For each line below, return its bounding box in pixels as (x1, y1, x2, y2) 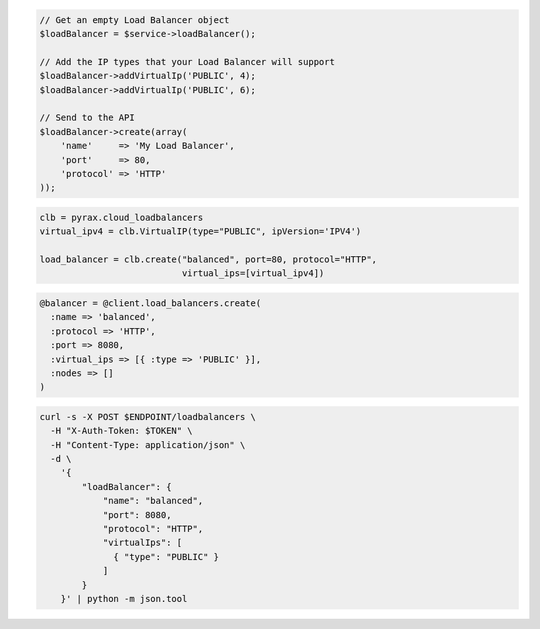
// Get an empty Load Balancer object (39, 14, 230, 25)
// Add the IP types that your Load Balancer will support (39, 56, 335, 67)
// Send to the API (39, 112, 135, 124)
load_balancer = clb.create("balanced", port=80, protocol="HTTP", (39, 254, 378, 265)
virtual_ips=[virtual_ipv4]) (181, 268, 325, 279)
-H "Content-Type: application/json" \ (50, 439, 246, 450)
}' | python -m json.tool (60, 593, 188, 604)
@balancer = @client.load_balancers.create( (39, 298, 262, 309)
